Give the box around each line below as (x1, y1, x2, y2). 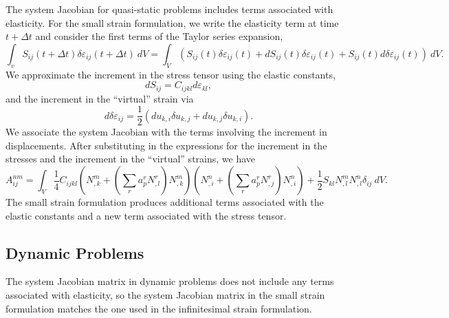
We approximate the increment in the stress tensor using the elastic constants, (6, 67, 336, 81)
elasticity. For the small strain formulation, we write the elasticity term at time (6, 15, 339, 30)
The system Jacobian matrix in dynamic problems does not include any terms (6, 274, 334, 288)
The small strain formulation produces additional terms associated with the (6, 195, 324, 209)
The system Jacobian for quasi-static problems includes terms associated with (6, 2, 333, 16)
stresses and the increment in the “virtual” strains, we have (6, 151, 256, 166)
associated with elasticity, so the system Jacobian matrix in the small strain (6, 288, 325, 302)
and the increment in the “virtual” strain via (6, 91, 194, 105)
